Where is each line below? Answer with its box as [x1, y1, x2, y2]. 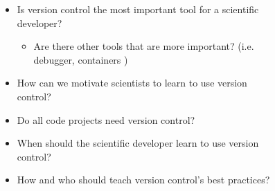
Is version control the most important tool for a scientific [17, 2, 259, 16]
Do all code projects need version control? [17, 112, 195, 127]
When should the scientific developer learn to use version [17, 136, 259, 150]
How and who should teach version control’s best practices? [17, 172, 270, 187]
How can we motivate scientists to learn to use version [17, 75, 247, 90]
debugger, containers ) [33, 52, 128, 66]
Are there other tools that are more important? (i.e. [33, 39, 254, 53]
